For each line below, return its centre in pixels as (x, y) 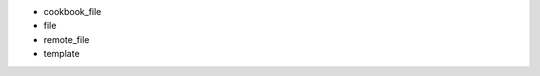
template (61, 54)
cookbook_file (72, 11)
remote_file (66, 39)
